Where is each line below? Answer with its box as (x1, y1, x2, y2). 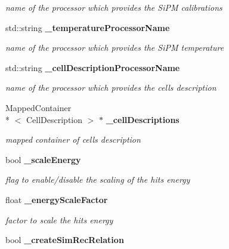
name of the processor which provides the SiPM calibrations (5, 1, 222, 13)
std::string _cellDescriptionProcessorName (5, 61, 180, 73)
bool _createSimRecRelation (5, 233, 124, 246)
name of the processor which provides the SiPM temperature (5, 41, 224, 54)
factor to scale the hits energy (5, 213, 113, 226)
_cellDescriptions (106, 113, 180, 125)
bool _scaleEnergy (5, 153, 81, 165)
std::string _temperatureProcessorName (5, 21, 170, 33)
